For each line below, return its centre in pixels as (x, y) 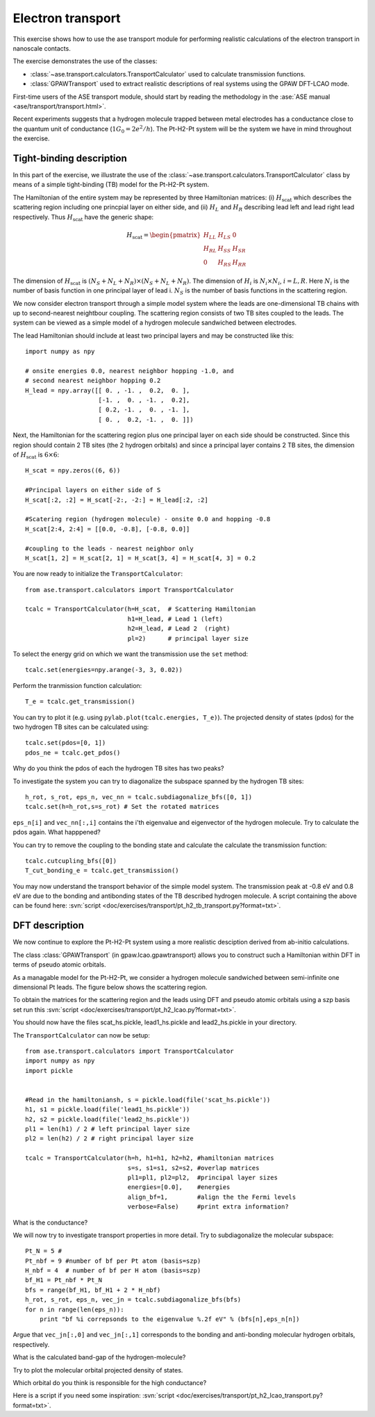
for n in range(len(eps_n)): (75, 1309)
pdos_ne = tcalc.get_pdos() (73, 753)
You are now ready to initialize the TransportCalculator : (98, 574)
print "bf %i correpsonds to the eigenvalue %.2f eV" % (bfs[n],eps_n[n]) (169, 1319)
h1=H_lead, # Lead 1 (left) (175, 619)
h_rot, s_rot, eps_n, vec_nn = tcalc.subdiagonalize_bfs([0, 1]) (139, 797)
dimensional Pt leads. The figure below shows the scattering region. (110, 987)
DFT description (49, 925)
